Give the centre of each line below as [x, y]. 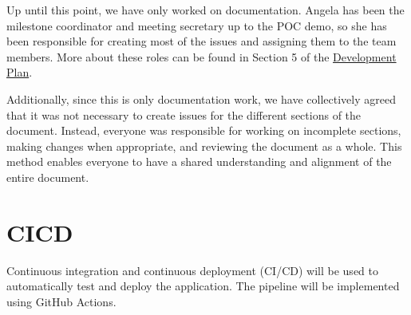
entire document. [48, 177]
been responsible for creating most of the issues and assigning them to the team [202, 41]
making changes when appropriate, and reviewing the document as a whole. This [204, 146]
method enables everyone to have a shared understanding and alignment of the [199, 161]
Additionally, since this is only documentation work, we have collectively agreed [201, 98]
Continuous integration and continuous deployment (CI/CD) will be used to [192, 270]
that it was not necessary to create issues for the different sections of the [184, 114]
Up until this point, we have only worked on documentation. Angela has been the [205, 10]
